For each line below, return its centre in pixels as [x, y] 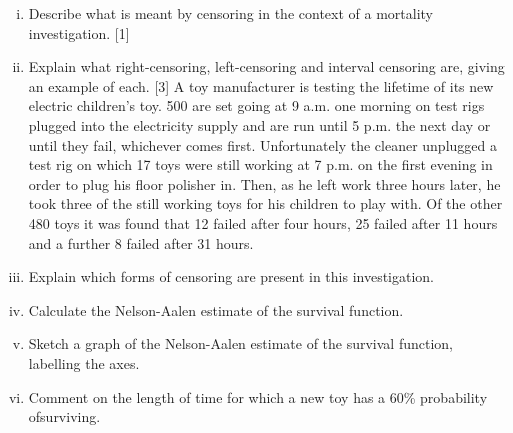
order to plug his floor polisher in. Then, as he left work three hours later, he [264, 183]
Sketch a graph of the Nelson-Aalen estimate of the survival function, [240, 343]
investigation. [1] [79, 32]
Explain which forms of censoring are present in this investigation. [231, 276]
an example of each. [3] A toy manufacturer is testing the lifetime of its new [261, 85]
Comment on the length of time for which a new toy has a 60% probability [258, 396]
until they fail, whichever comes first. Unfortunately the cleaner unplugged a [262, 144]
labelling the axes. [84, 362]
